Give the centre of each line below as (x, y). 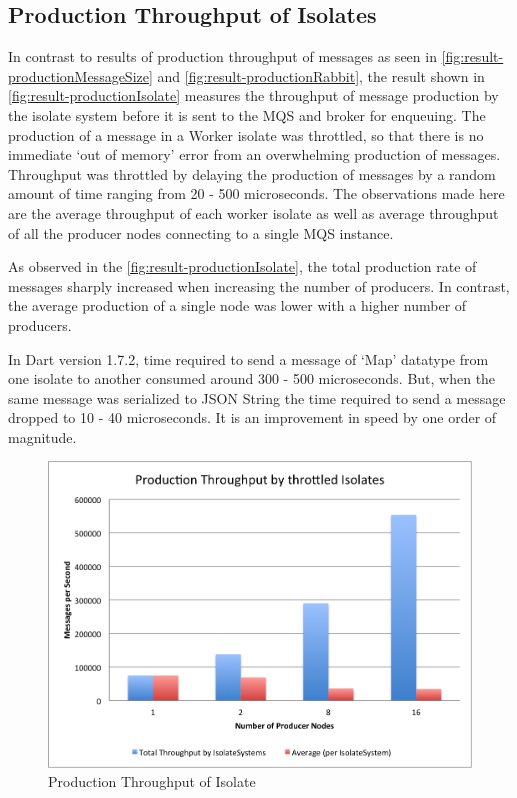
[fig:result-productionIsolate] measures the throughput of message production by (253, 95)
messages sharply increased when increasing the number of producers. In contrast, (259, 285)
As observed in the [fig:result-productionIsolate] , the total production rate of (242, 266)
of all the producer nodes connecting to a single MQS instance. (201, 232)
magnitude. (42, 436)
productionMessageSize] (80, 75)
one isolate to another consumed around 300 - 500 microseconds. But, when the (252, 378)
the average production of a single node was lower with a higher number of (237, 305)
